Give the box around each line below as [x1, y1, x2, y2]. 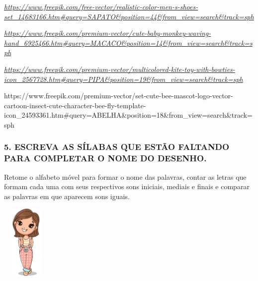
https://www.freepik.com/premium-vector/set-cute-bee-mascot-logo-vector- [4, 90, 233, 101]
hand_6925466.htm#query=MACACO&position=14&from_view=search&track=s [4, 37, 253, 48]
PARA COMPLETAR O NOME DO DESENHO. [4, 152, 207, 164]
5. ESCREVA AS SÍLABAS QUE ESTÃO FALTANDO [4, 140, 230, 153]
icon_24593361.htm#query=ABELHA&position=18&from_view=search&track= [4, 110, 253, 120]
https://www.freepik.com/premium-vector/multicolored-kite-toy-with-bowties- [4, 64, 235, 74]
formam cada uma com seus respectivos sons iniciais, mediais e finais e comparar [4, 181, 250, 192]
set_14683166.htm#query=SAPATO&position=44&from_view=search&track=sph [4, 11, 254, 21]
